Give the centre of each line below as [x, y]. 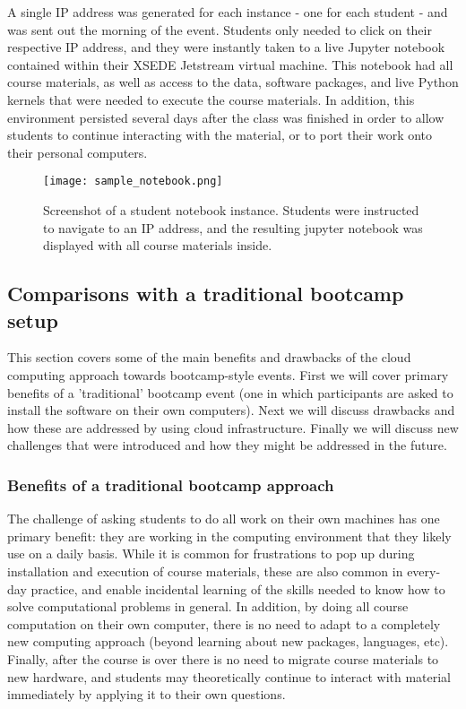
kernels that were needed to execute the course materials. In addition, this [211, 99]
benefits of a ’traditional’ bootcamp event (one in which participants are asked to [230, 392]
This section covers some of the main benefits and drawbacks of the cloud [209, 357]
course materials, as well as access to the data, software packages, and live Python [233, 82]
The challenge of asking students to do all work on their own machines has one [224, 519]
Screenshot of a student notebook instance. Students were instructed [231, 210]
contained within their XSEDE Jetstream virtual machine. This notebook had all [230, 64]
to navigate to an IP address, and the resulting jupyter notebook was [233, 227]
